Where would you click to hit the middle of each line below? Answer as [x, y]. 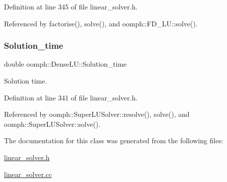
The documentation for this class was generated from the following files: [114, 140]
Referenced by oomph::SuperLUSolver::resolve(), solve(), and [97, 114]
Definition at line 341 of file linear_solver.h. [71, 97]
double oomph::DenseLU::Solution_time [65, 64]
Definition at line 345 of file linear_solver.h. [71, 6]
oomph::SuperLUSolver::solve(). [52, 124]
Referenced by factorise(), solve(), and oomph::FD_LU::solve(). [101, 23]
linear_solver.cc [28, 174]
